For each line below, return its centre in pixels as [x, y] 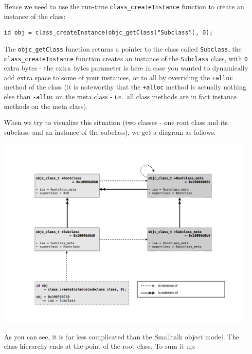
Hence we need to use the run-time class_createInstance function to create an [124, 6]
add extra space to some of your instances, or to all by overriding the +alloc [118, 77]
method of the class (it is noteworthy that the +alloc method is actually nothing [125, 87]
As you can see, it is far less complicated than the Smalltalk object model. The [122, 336]
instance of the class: [35, 16]
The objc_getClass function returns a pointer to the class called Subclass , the [123, 48]
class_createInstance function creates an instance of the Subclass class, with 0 [126, 58]
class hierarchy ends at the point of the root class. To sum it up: [100, 346]
